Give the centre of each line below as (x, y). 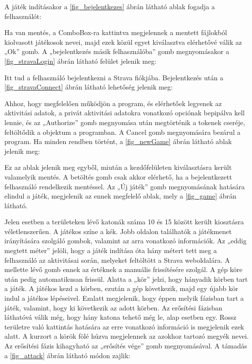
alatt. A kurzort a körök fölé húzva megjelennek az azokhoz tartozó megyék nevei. (127, 336)
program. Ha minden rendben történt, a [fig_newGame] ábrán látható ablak (118, 141)
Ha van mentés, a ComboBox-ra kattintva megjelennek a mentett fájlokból (116, 32)
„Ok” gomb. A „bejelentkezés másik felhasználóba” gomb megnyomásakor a (117, 51)
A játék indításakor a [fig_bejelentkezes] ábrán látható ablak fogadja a (110, 6)
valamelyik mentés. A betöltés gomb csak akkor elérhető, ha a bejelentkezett (118, 176)
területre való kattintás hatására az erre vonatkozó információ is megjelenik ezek (124, 326)
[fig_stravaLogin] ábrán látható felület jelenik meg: (81, 61)
